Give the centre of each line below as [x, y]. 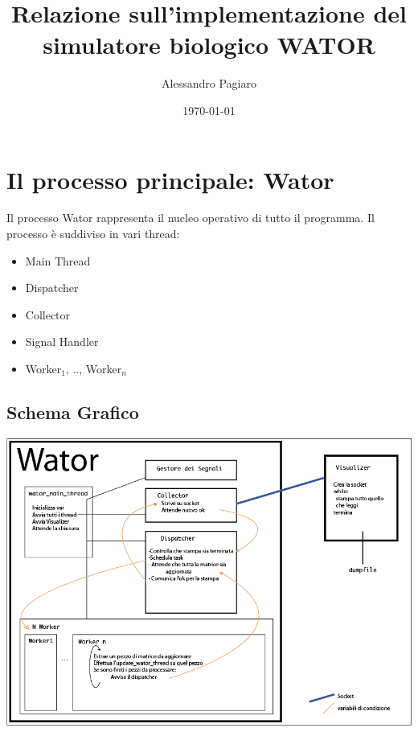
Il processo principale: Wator [170, 179]
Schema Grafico [73, 411]
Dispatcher [52, 288]
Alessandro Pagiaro [209, 83]
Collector [48, 314]
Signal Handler [62, 341]
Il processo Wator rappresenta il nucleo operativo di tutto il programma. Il [191, 218]
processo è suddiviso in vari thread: [93, 234]
